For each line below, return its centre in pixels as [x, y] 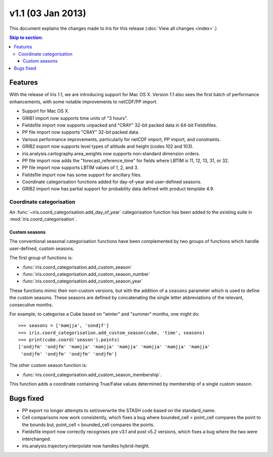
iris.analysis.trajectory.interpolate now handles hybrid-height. [86, 446]
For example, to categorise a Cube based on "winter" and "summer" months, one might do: [104, 314]
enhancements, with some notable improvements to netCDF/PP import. [83, 102]
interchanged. [37, 439]
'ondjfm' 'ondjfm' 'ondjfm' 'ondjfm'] [69, 354]
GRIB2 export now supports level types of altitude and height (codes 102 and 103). [108, 146]
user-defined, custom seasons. [42, 248]
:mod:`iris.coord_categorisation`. [43, 219]
